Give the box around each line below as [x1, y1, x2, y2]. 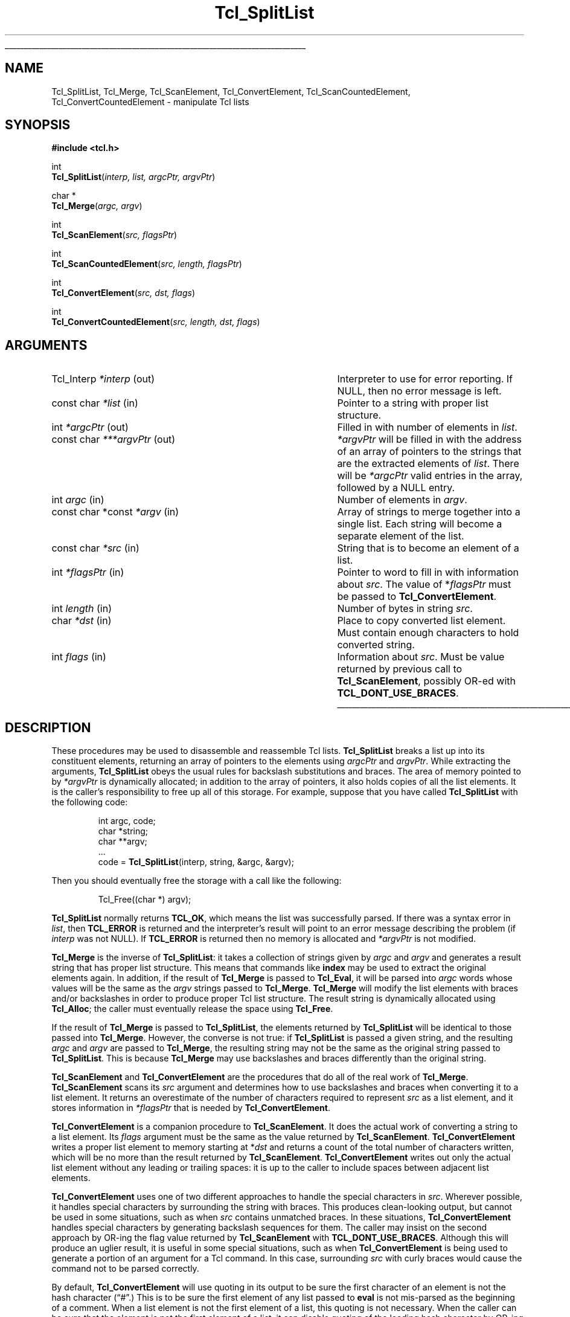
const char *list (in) [51, 397, 138, 410]
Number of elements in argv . [337, 494, 467, 506]
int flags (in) [51, 651, 106, 663]
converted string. [337, 639, 415, 651]
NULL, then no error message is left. [337, 385, 502, 398]
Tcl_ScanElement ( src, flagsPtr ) [51, 230, 178, 240]
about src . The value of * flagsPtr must [337, 578, 511, 591]
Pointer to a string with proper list [337, 397, 488, 410]
